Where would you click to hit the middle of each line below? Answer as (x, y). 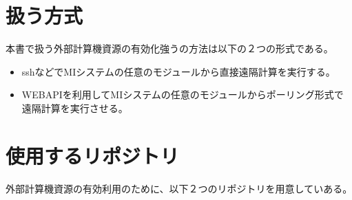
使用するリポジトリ (93, 155)
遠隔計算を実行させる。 (75, 108)
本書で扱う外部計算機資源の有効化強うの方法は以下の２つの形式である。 (169, 48)
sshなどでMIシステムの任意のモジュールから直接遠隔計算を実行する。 (178, 71)
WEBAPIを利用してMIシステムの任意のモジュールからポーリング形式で (183, 95)
